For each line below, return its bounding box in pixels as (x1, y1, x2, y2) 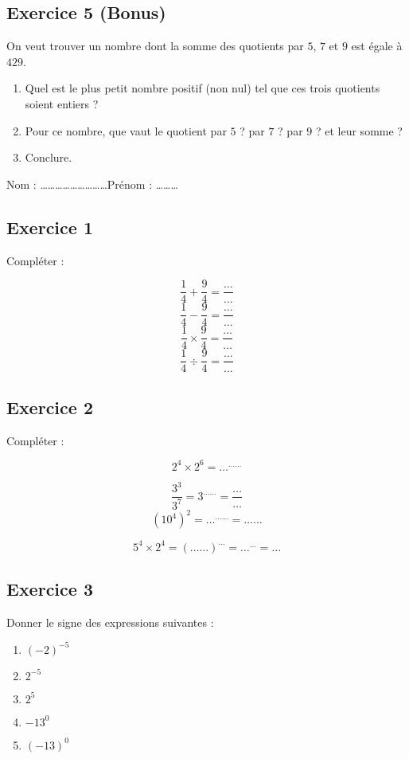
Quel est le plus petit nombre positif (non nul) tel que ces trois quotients (25, 80, 380, 96)
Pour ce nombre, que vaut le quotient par (25, 122, 227, 139)
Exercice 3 (6, 577, 93, 601)
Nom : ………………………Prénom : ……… (6, 175, 178, 192)
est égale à (351, 37, 403, 54)
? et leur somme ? (315, 122, 403, 139)
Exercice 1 (6, 214, 93, 239)
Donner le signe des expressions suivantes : (6, 613, 214, 630)
